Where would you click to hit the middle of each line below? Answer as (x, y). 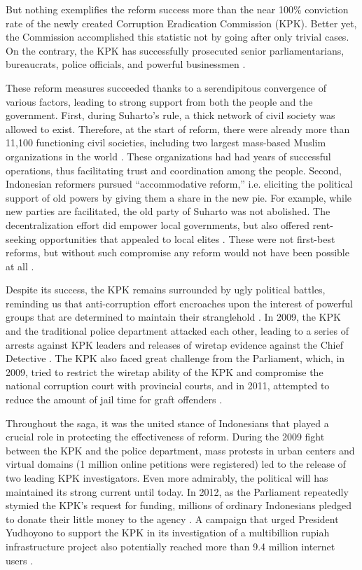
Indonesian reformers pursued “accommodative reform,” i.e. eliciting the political (179, 184)
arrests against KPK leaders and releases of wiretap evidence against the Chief (174, 344)
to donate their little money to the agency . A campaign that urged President (172, 519)
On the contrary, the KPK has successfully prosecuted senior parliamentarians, (175, 50)
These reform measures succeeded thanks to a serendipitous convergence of (166, 87)
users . (20, 560)
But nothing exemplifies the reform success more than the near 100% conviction (177, 9)
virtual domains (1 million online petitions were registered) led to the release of (176, 464)
